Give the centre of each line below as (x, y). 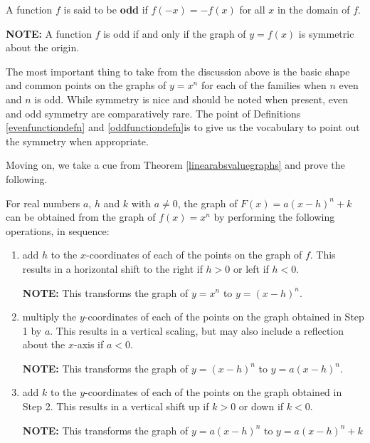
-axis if (89, 344)
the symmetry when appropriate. (77, 141)
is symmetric (326, 33)
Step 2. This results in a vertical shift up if (116, 406)
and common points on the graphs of (86, 85)
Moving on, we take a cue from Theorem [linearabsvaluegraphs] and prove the (175, 165)
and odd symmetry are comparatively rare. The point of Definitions (153, 113)
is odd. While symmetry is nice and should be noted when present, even (191, 99)
